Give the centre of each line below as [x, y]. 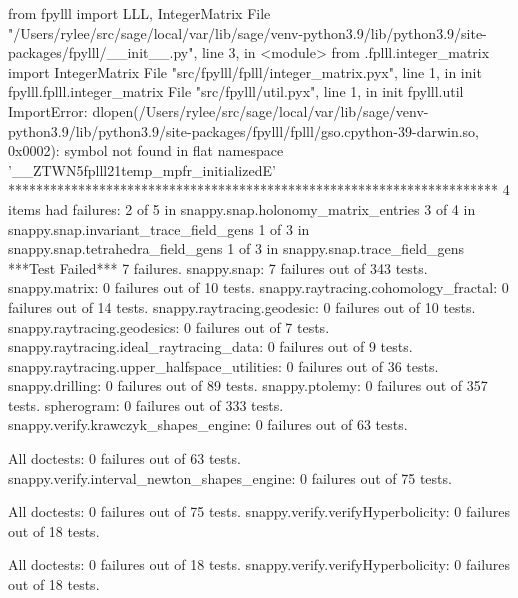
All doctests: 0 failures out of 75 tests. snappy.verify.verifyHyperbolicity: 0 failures [259, 511]
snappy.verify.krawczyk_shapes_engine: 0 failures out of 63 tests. [208, 424]
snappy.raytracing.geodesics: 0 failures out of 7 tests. [169, 326]
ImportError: [48, 110]
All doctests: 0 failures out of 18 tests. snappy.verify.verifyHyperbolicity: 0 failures [259, 564]
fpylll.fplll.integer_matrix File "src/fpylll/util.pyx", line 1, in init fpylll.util [236, 91]
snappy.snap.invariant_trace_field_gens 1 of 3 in [159, 228]
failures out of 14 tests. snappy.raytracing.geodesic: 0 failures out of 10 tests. [242, 306]
